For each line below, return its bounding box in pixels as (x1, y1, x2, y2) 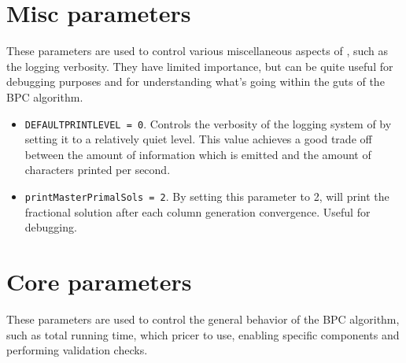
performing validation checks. (6, 342, 148, 358)
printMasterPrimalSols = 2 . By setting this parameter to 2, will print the (24, 187, 389, 204)
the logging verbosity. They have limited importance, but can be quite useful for (6, 57, 393, 74)
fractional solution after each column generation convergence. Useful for (24, 203, 371, 220)
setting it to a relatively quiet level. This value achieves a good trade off (24, 131, 372, 147)
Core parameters (6, 265, 192, 297)
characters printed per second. (24, 161, 171, 178)
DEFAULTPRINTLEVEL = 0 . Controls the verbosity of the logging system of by (24, 115, 392, 131)
